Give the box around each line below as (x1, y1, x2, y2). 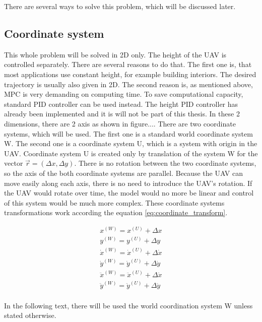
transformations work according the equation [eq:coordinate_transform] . (4, 207, 228, 218)
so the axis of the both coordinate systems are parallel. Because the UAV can (4, 167, 243, 178)
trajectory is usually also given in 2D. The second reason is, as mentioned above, (4, 79, 253, 89)
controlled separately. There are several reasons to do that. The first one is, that (4, 59, 252, 70)
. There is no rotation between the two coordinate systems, (74, 158, 256, 168)
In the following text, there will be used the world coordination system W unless (4, 300, 253, 310)
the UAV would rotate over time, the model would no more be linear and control (4, 187, 254, 198)
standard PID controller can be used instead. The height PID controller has (4, 98, 238, 109)
